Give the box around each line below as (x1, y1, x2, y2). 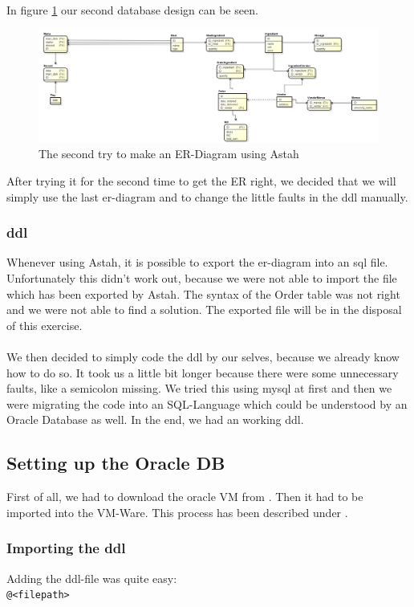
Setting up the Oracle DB (6, 450, 225, 475)
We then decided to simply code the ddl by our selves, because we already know (6, 348, 400, 365)
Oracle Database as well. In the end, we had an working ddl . (6, 411, 304, 428)
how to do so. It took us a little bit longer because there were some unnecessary (6, 364, 399, 381)
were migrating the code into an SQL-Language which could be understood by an (6, 395, 408, 412)
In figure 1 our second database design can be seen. (6, 2, 258, 18)
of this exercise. (6, 316, 83, 333)
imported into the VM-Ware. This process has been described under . (6, 503, 348, 520)
